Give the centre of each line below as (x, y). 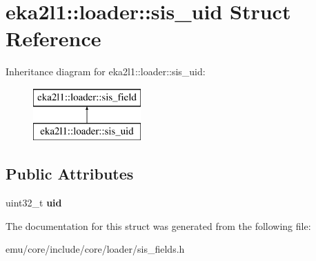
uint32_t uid (34, 203)
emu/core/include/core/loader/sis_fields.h (95, 249)
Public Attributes (70, 174)
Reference (53, 38)
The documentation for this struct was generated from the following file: (158, 225)
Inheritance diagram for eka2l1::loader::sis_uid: (106, 71)
